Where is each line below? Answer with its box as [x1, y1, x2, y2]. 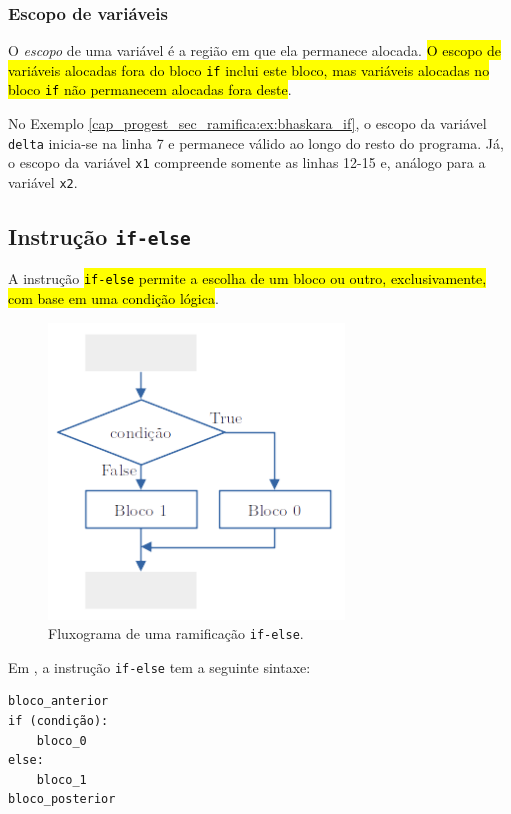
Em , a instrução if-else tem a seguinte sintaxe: [8, 656, 311, 677]
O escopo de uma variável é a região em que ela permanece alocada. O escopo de [8, 40, 501, 61]
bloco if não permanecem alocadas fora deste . [8, 79, 292, 100]
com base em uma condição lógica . [8, 288, 219, 309]
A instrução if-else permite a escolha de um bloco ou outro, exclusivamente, [8, 268, 487, 289]
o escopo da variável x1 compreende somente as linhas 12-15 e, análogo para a [8, 152, 486, 173]
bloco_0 [36, 733, 87, 748]
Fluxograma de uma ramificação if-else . [48, 623, 304, 644]
